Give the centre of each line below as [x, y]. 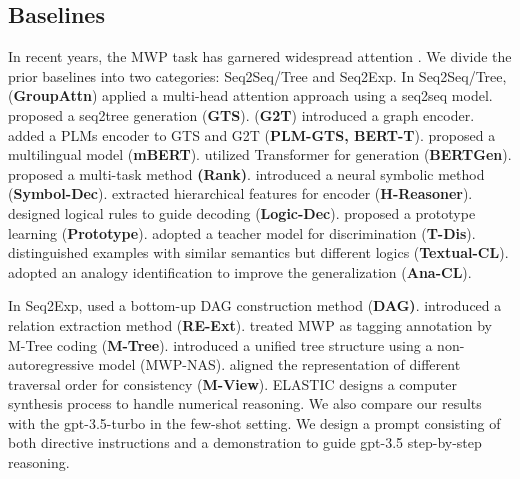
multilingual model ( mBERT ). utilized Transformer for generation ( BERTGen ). [260, 154]
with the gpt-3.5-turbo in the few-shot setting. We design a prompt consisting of [254, 422]
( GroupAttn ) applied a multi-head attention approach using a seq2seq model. [250, 95]
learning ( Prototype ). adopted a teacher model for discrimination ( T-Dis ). [242, 232]
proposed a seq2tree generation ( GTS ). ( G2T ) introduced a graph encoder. [241, 114]
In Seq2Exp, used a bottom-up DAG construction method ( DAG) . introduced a [255, 305]
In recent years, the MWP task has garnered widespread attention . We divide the [260, 56]
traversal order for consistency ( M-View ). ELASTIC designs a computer [232, 383]
